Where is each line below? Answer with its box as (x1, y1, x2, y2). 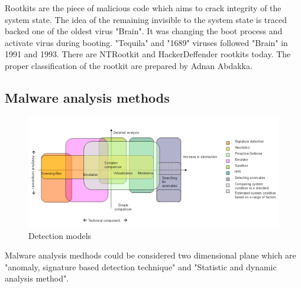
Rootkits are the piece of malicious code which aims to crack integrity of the (5, 2, 281, 14)
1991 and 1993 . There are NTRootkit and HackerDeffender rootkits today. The (5, 48, 291, 60)
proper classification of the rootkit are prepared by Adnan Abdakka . (5, 59, 253, 71)
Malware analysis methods (5, 88, 170, 106)
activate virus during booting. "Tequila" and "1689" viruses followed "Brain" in (5, 36, 288, 48)
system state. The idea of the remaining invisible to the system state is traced (5, 13, 287, 25)
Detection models (28, 229, 92, 241)
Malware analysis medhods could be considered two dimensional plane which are (5, 249, 296, 261)
